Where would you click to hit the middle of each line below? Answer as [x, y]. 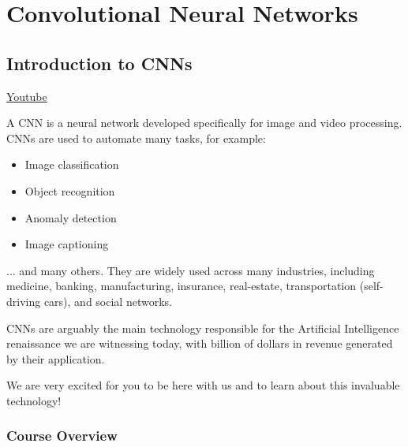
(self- [371, 286]
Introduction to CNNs [99, 63]
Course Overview [62, 436]
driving [24, 301]
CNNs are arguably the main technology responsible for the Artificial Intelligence [203, 328]
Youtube [27, 96]
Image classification [72, 164]
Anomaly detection [71, 217]
